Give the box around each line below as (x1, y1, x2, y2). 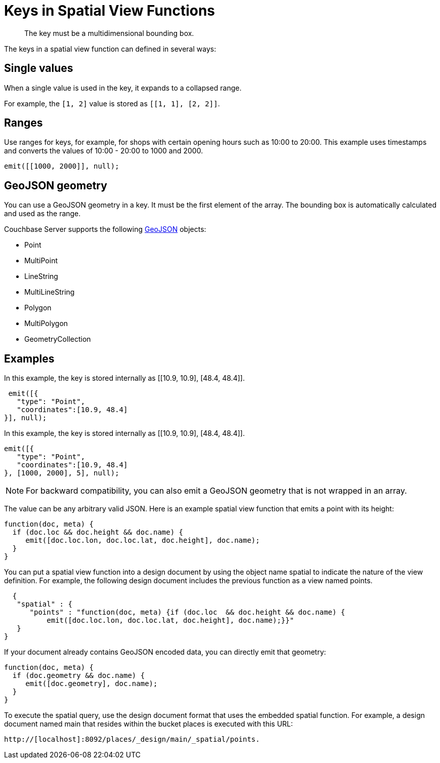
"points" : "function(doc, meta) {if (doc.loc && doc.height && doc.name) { (29, 608, 345, 617)
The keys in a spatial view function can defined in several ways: (4, 44, 216, 53)
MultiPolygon (24, 319, 68, 328)
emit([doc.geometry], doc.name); (25, 679, 158, 688)
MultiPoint (24, 256, 58, 265)
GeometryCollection (24, 335, 91, 344)
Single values (4, 62, 73, 75)
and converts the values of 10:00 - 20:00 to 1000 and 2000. (4, 146, 203, 155)
